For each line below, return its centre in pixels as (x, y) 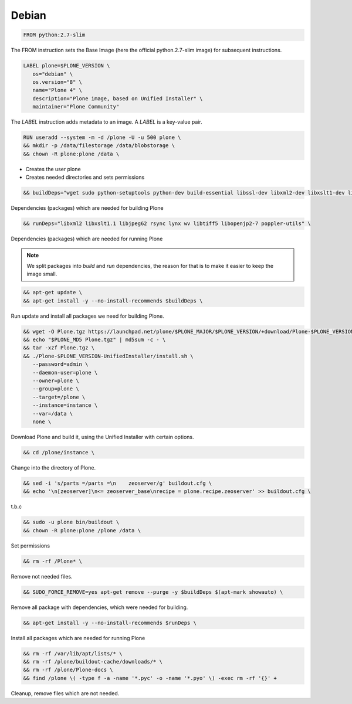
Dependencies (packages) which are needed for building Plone (87, 208)
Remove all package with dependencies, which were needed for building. (99, 607)
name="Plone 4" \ (57, 90)
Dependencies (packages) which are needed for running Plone (87, 239)
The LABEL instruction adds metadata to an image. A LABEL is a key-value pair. (106, 122)
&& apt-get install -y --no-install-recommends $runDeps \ (110, 623)
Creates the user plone (53, 169)
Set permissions (30, 546)
